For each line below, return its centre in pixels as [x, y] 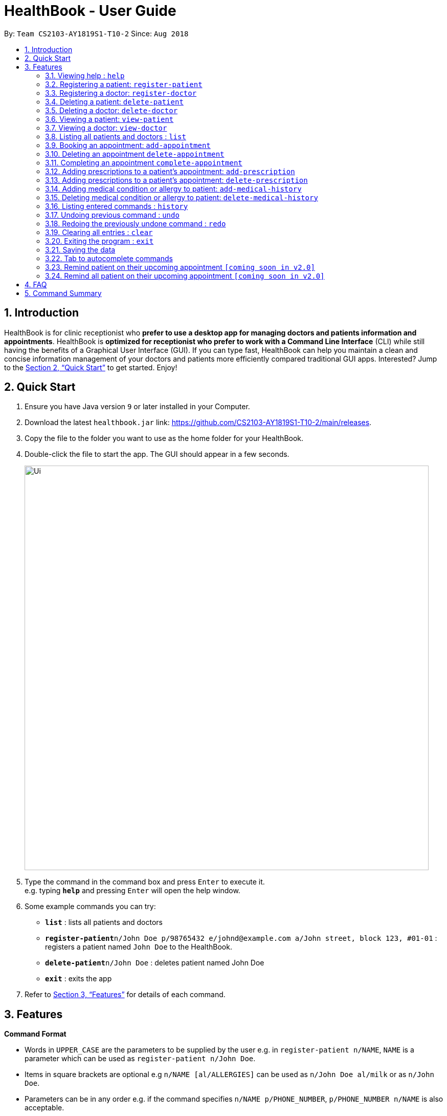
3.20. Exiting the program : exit [99, 241]
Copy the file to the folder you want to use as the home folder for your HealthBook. [164, 438]
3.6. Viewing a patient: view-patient [109, 119]
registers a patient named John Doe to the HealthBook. [139, 947]
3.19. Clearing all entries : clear [99, 232]
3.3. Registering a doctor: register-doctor [121, 93]
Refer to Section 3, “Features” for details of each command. [125, 995]
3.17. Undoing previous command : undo [112, 215]
